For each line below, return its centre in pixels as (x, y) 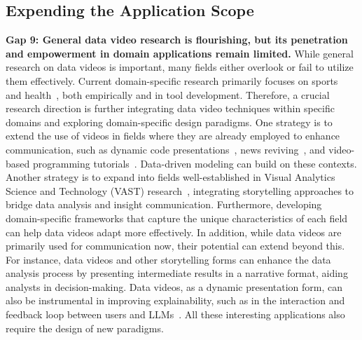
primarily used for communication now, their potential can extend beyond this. (175, 246)
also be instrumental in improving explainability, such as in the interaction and (175, 300)
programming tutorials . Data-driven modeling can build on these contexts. (195, 163)
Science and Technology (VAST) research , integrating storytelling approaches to (180, 190)
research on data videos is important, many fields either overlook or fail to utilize (180, 67)
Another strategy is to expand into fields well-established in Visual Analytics (170, 177)
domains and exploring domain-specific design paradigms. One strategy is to (169, 122)
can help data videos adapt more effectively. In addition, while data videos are (174, 232)
